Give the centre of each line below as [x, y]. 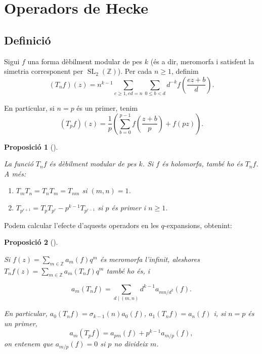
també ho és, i [128, 270]
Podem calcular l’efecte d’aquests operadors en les [81, 225]
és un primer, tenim [107, 108]
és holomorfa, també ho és [202, 164]
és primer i [129, 208]
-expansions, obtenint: [198, 225]
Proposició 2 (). [31, 242]
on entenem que [29, 344]
